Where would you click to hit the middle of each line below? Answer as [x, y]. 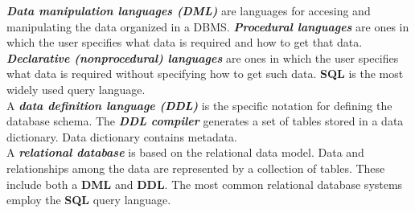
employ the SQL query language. [89, 200]
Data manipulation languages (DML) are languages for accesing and [189, 10]
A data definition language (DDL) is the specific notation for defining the [199, 105]
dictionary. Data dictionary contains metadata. [122, 136]
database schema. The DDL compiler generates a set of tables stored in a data [205, 121]
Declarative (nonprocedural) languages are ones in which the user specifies [203, 57]
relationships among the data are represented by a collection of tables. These [196, 168]
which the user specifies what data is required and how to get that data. [185, 42]
